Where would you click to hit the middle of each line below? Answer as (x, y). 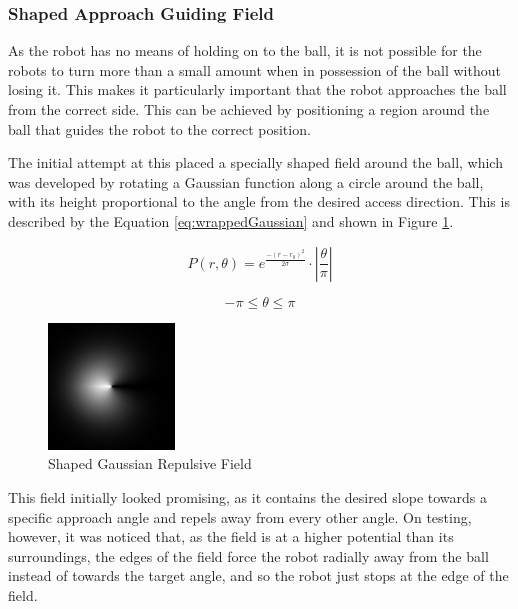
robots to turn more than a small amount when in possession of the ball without (254, 69)
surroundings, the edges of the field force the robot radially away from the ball (248, 555)
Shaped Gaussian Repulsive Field (150, 463)
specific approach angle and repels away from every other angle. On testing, (240, 516)
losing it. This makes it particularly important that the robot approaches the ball (257, 89)
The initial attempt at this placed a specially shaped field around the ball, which (255, 162)
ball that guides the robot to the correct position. (159, 128)
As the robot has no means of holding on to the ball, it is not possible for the (245, 50)
